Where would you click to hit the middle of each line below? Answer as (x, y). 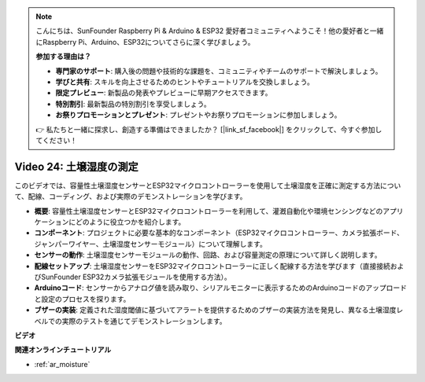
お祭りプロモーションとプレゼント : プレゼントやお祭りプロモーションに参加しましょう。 (198, 115)
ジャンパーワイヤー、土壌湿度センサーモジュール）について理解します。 (150, 244)
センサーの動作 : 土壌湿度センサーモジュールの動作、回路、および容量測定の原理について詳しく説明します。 (208, 255)
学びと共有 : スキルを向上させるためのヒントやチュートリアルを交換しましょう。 (185, 82)
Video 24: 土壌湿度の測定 (77, 166)
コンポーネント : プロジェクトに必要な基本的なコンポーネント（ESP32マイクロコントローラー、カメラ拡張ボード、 (219, 233)
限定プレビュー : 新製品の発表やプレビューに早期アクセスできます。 (164, 93)
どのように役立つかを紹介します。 (130, 222)
